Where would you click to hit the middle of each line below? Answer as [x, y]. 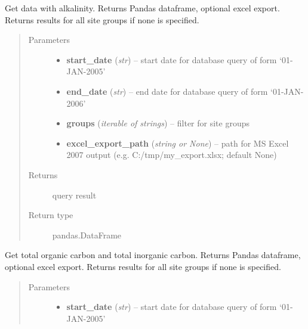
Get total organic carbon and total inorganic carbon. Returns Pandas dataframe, [153, 255]
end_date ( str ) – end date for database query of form [167, 91]
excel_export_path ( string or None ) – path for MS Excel [178, 143]
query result [74, 195]
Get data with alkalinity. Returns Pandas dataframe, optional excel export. [142, 8]
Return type [51, 215]
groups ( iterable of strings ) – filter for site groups [158, 123]
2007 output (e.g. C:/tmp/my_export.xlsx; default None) [172, 155]
